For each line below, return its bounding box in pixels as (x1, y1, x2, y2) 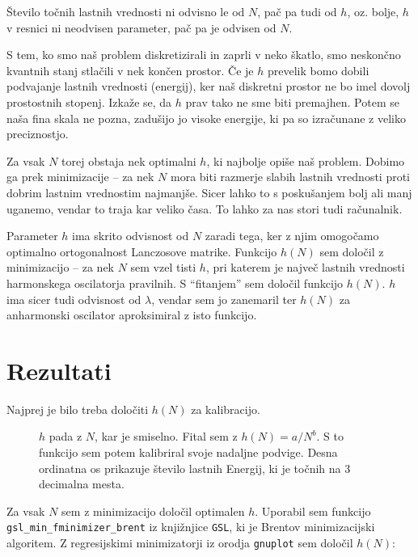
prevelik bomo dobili (268, 61, 369, 78)
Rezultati (6, 353, 112, 386)
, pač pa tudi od (257, 3, 337, 19)
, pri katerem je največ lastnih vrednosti (205, 259, 405, 276)
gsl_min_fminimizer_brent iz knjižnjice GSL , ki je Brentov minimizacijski (6, 518, 375, 535)
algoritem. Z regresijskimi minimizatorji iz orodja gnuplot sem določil (6, 534, 353, 551)
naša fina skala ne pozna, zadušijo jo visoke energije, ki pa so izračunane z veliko (6, 109, 406, 126)
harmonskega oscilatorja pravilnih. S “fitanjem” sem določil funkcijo (6, 274, 344, 291)
